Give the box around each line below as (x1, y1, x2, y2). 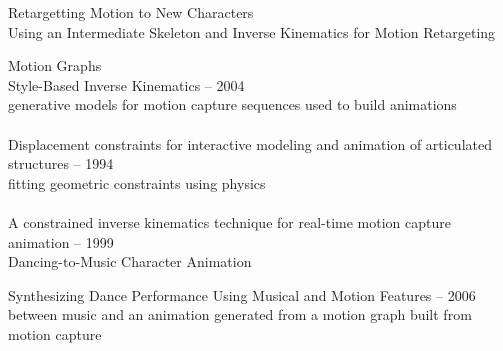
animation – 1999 (8, 231, 114, 252)
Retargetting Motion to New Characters (8, 2, 254, 22)
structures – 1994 (8, 153, 114, 174)
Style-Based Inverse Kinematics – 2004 (8, 74, 245, 95)
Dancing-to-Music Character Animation (8, 251, 252, 272)
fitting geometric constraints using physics (8, 172, 266, 193)
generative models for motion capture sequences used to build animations (8, 94, 457, 115)
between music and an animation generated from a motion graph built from (8, 304, 472, 325)
